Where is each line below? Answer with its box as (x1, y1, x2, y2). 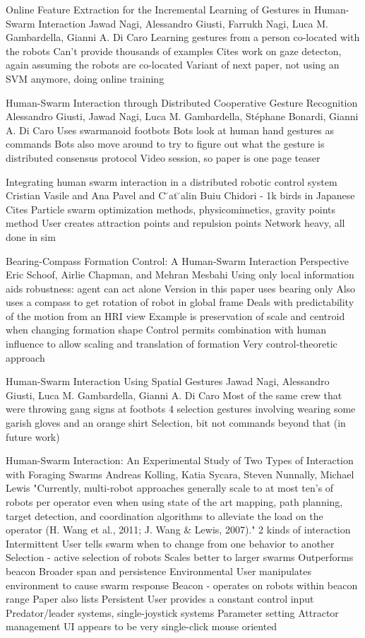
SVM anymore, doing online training (6, 71, 164, 85)
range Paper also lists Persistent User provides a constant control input (6, 591, 314, 606)
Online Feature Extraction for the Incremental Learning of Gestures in (6, 2, 311, 16)
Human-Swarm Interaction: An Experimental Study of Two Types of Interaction (6, 453, 354, 468)
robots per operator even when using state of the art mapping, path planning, (6, 495, 343, 509)
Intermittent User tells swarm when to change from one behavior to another (6, 536, 335, 550)
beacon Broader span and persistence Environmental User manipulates (6, 563, 312, 578)
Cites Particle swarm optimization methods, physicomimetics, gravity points (6, 201, 336, 216)
